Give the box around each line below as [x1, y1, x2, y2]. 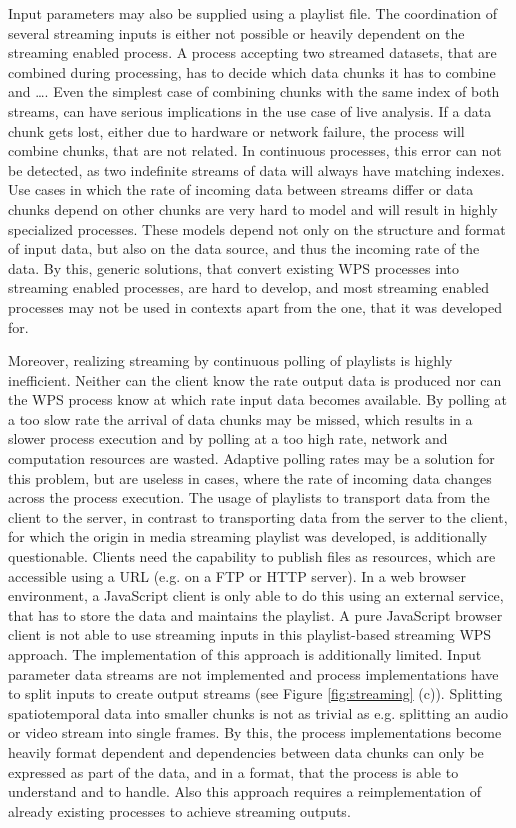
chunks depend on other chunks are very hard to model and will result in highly [8, 198, 498, 219]
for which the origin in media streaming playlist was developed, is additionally [8, 526, 488, 547]
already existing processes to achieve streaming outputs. [8, 800, 351, 821]
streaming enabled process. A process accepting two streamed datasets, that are [8, 42, 497, 63]
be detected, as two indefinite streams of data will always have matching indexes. [8, 159, 505, 180]
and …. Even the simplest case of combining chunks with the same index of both [8, 81, 500, 102]
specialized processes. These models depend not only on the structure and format [8, 218, 506, 239]
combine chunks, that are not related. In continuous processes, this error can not [8, 140, 502, 161]
